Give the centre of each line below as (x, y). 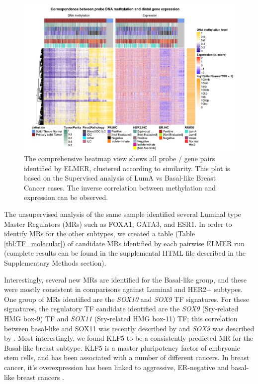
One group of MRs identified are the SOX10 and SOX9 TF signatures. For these (127, 299)
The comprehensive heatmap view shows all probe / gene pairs (120, 158)
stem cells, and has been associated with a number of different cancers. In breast (127, 357)
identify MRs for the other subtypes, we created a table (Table (99, 234)
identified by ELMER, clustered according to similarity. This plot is (127, 168)
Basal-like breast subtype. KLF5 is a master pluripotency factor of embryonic (122, 347)
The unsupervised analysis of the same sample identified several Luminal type (123, 214)
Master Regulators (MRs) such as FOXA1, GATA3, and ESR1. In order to (118, 224)
